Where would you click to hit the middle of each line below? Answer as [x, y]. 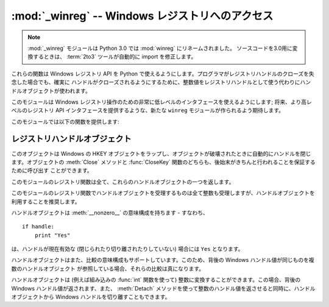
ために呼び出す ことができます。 [52, 171]
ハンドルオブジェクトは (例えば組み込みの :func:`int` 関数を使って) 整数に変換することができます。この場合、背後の [156, 280]
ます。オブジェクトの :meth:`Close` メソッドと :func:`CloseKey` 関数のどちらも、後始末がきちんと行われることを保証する [164, 162]
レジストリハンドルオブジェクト [71, 139]
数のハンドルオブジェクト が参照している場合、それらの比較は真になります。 [108, 269]
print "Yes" [52, 235]
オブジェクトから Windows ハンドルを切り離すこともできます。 [91, 297]
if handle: [38, 227]
